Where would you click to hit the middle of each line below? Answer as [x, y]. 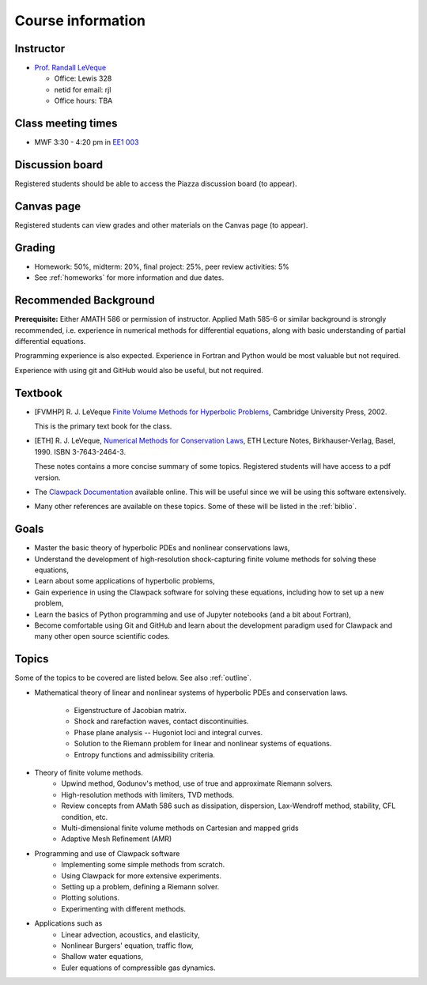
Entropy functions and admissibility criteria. [144, 754]
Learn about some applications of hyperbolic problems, [125, 581]
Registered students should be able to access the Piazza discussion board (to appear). [156, 184]
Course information [80, 21]
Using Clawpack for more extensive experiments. [141, 876]
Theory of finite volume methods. [89, 773]
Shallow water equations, [102, 957]
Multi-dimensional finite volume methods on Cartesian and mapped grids [180, 828]
